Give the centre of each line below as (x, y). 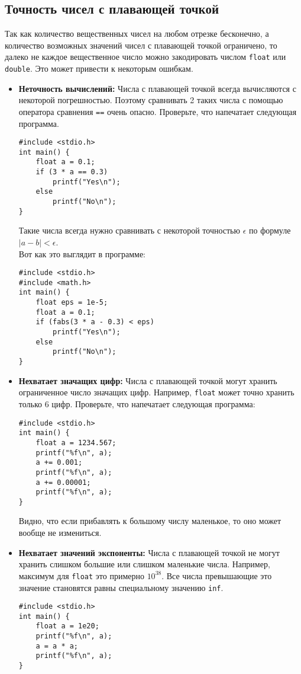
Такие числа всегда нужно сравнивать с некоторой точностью (129, 230)
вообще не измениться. (60, 533)
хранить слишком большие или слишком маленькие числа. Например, (144, 564)
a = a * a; (57, 646)
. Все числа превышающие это (217, 575)
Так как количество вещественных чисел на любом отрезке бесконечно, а (137, 33)
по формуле (270, 230)
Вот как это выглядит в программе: (82, 253)
